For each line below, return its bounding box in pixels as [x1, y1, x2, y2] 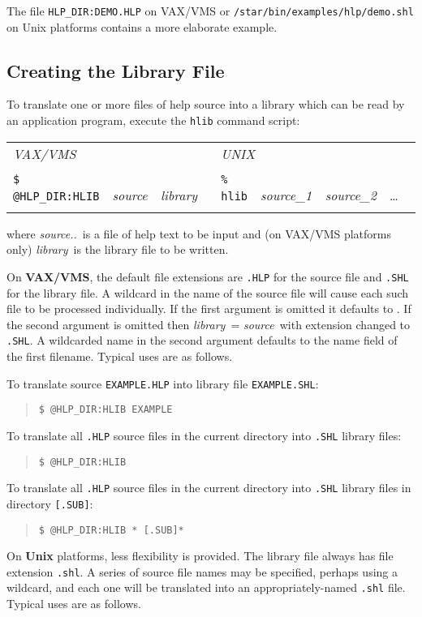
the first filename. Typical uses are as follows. [6, 347, 233, 364]
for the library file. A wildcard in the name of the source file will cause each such [6, 284, 409, 301]
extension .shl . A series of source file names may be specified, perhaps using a [6, 563, 398, 580]
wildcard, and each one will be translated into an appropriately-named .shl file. [6, 579, 406, 596]
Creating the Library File [6, 58, 225, 83]
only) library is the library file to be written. [6, 241, 229, 258]
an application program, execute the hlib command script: [6, 112, 300, 129]
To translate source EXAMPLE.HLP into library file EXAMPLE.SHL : [6, 375, 319, 392]
